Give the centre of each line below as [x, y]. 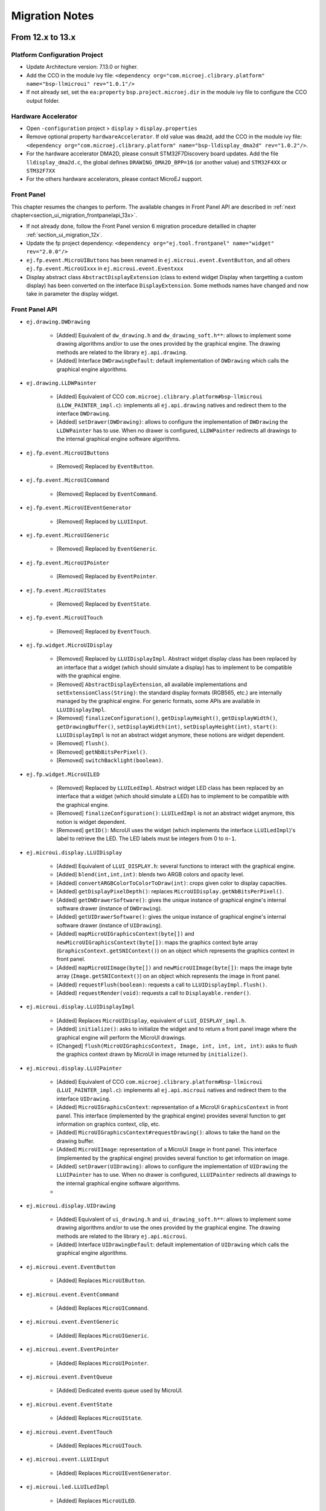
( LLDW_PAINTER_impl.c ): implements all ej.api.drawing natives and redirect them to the [171, 405]
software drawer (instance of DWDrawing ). [109, 908]
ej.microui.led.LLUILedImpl [68, 1487]
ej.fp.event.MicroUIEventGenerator [79, 508]
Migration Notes [53, 16]
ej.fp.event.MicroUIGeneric [68, 535]
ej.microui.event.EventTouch [69, 1432]
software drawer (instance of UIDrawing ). [109, 925]
